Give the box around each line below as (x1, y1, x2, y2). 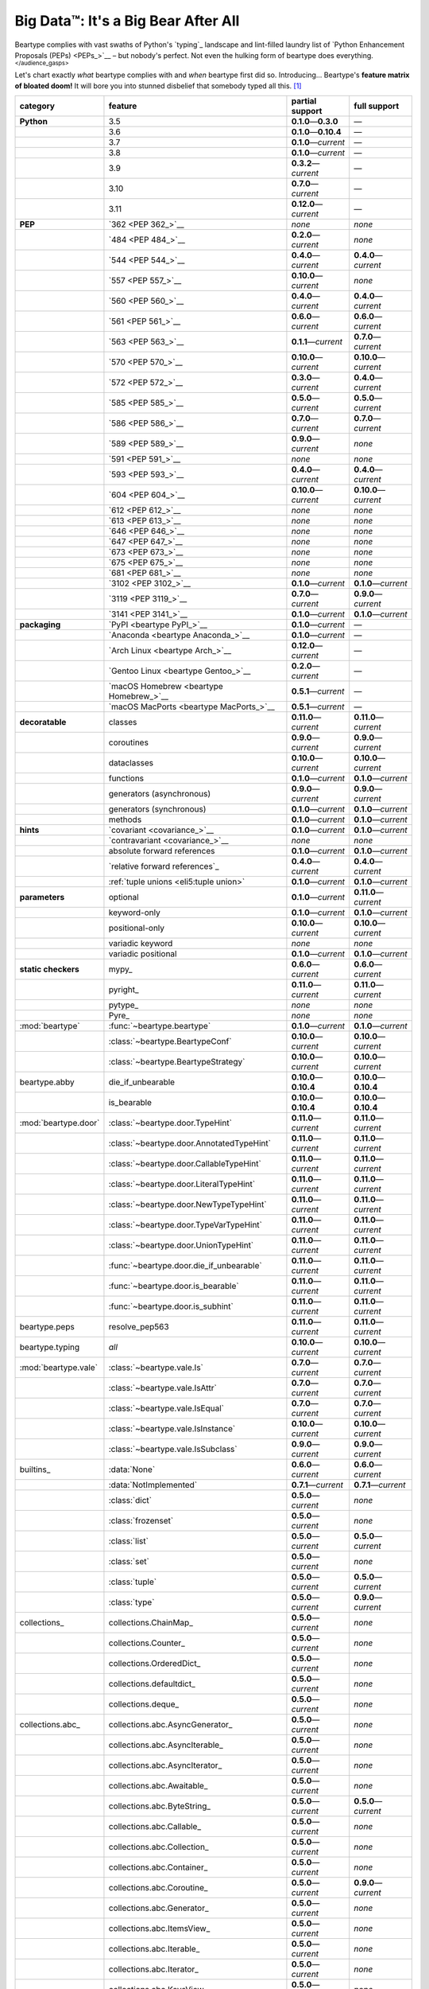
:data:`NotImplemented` (108, 1480, 198, 1491)
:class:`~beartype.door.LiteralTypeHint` (108, 1178, 256, 1189)
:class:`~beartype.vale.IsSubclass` (108, 1444, 238, 1455)
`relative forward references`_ (108, 861, 219, 872)
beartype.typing (19, 1341, 80, 1353)
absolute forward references (108, 846, 215, 857)
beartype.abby (19, 1076, 75, 1088)
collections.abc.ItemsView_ (108, 1923, 211, 1934)
